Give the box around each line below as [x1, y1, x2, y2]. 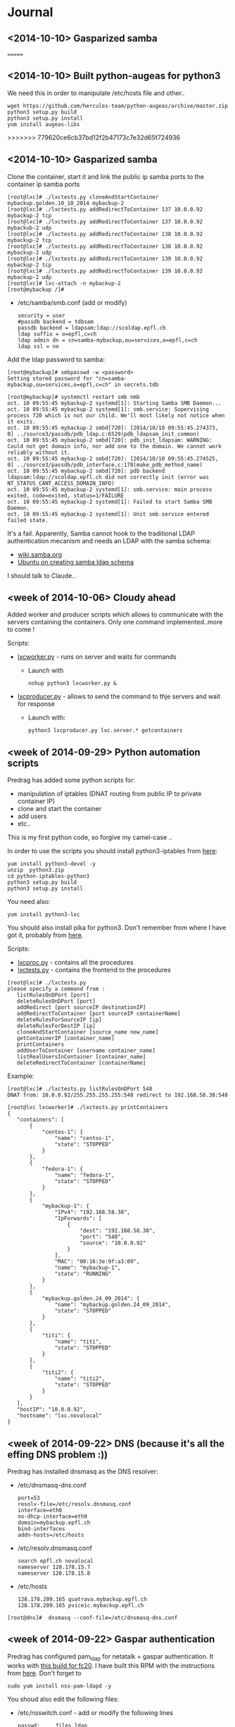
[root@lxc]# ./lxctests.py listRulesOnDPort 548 [7, 1086, 153, 1093]
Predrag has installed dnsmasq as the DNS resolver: [7, 1467, 158, 1476]
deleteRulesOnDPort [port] [16, 998, 96, 1005]
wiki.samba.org [17, 550, 62, 559]
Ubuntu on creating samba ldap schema [17, 557, 134, 566]
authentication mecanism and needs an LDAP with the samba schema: [7, 536, 212, 545]
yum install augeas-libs [7, 120, 80, 128]
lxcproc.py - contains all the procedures [17, 958, 134, 967]
